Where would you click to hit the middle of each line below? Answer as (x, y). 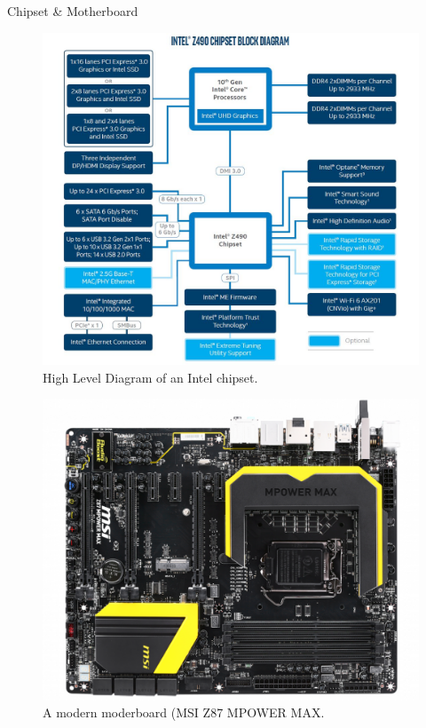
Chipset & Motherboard (73, 11)
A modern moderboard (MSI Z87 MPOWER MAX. (184, 712)
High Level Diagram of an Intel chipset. (150, 377)
